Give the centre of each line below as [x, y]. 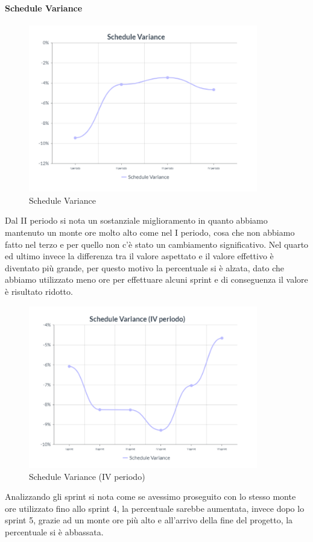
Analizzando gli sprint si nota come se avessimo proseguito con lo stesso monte [150, 496]
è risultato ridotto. [39, 291]
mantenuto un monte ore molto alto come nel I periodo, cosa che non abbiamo [150, 232]
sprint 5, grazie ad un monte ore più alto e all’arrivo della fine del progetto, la [149, 520]
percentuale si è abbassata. [54, 531]
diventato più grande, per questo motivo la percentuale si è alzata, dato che [145, 267]
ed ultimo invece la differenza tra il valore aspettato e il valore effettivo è [139, 256]
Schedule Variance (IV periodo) [87, 476]
